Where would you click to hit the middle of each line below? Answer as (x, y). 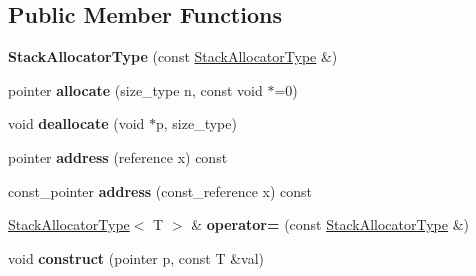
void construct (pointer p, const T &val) (136, 257)
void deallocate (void (76, 123)
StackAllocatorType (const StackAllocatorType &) (173, 56)
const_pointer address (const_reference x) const (160, 190)
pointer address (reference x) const (118, 156)
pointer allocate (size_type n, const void (135, 89)
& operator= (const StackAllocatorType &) (330, 224)
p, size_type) (196, 123)
